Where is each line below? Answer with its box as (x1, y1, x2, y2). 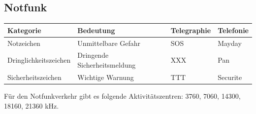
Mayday (218, 38, 242, 48)
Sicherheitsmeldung (77, 59, 136, 70)
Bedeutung (77, 25, 115, 35)
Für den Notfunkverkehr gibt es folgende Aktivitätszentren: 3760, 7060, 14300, (4, 90, 241, 101)
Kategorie (7, 25, 41, 35)
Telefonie (218, 25, 249, 35)
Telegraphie (170, 25, 211, 35)
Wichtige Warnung (77, 72, 134, 82)
